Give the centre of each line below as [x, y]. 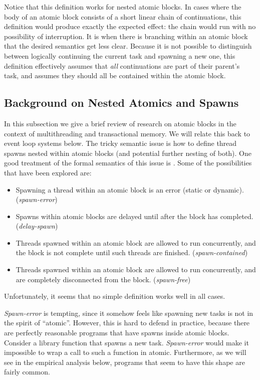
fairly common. [27, 372]
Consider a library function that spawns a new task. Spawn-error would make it [126, 342]
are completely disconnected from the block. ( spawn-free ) [103, 279]
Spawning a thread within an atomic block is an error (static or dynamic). [130, 189]
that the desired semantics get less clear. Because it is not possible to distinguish [128, 46]
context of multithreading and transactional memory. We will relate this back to [127, 133]
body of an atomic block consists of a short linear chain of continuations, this [123, 16]
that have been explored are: [48, 172]
